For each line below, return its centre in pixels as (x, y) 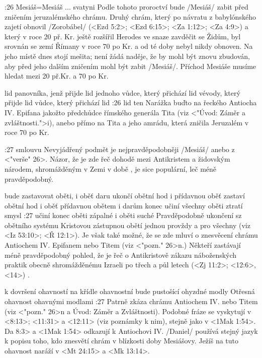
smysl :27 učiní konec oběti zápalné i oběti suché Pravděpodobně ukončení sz (123, 215)
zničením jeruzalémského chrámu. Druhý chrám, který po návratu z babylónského (130, 16)
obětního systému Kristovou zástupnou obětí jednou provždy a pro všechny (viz (127, 225)
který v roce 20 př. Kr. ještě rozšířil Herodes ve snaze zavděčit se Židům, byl (123, 36)
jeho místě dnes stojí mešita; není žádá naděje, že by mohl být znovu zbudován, (127, 56)
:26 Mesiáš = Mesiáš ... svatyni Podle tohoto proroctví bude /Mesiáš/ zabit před (126, 7)
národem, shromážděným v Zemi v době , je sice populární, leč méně (111, 168)
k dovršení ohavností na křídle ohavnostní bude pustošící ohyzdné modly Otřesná (130, 291)
